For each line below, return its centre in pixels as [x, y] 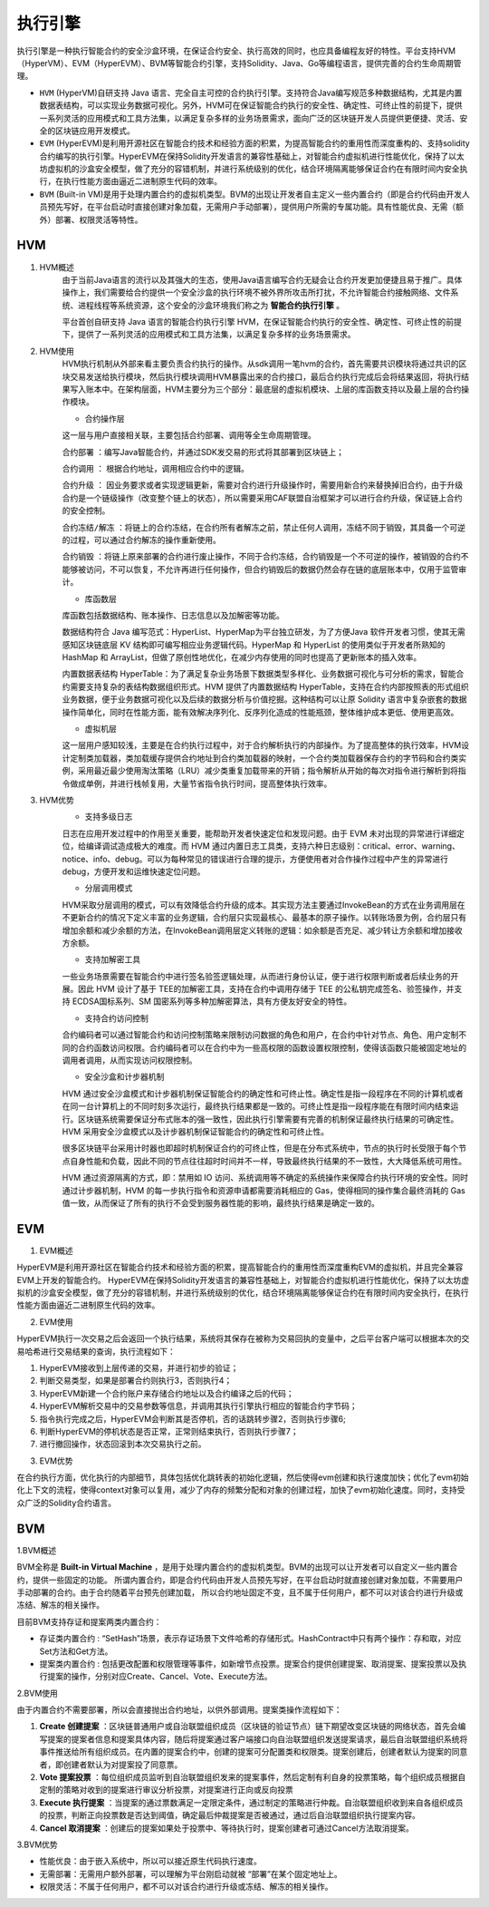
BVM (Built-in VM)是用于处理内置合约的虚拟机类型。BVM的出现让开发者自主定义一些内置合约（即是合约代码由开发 [250, 194]
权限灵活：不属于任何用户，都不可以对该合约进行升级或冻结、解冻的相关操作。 [186, 1887]
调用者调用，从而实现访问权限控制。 [129, 1060]
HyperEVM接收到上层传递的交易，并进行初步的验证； [139, 1367]
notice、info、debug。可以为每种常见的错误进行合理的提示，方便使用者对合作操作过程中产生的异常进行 [255, 859]
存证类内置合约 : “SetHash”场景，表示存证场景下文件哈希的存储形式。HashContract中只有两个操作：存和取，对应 [250, 1639]
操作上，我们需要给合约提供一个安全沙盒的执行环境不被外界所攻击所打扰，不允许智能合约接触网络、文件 [256, 292]
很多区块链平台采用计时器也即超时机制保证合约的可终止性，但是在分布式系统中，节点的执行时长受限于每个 [260, 1148]
